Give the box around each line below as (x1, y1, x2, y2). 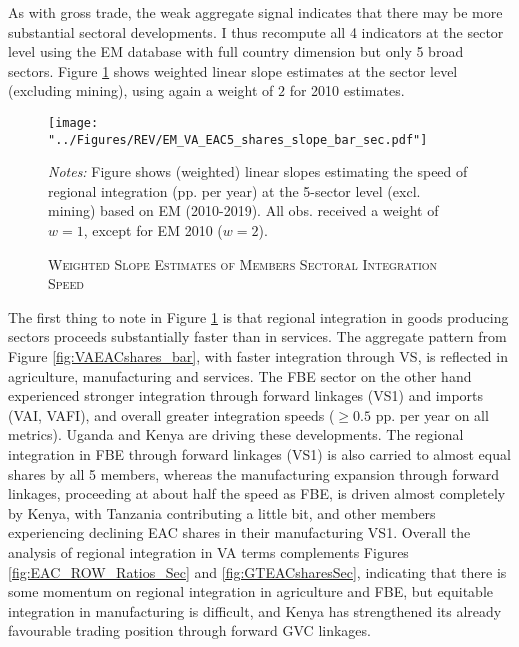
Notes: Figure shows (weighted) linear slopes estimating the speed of (48, 161, 468, 182)
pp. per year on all (375, 404, 489, 425)
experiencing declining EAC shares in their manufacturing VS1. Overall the (8, 522, 471, 543)
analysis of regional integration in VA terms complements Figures (8, 541, 409, 562)
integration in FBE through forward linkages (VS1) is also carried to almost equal (8, 444, 511, 464)
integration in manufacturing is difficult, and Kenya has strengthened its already (8, 600, 502, 621)
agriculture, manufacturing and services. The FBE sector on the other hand (8, 365, 472, 386)
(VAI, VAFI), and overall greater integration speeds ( (8, 404, 335, 425)
